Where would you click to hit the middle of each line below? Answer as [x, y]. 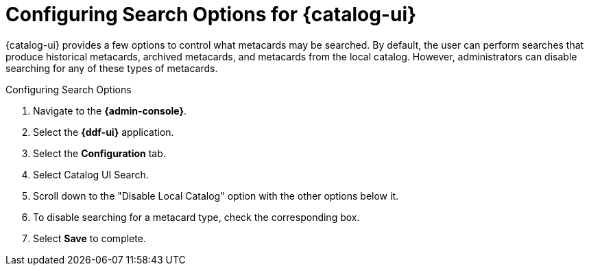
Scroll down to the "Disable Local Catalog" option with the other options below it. [216, 196]
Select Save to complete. [89, 238]
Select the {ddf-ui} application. [104, 132]
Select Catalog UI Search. [91, 174]
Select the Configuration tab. [99, 153]
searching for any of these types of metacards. [112, 68]
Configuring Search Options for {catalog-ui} [211, 14]
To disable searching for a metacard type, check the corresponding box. [196, 217]
